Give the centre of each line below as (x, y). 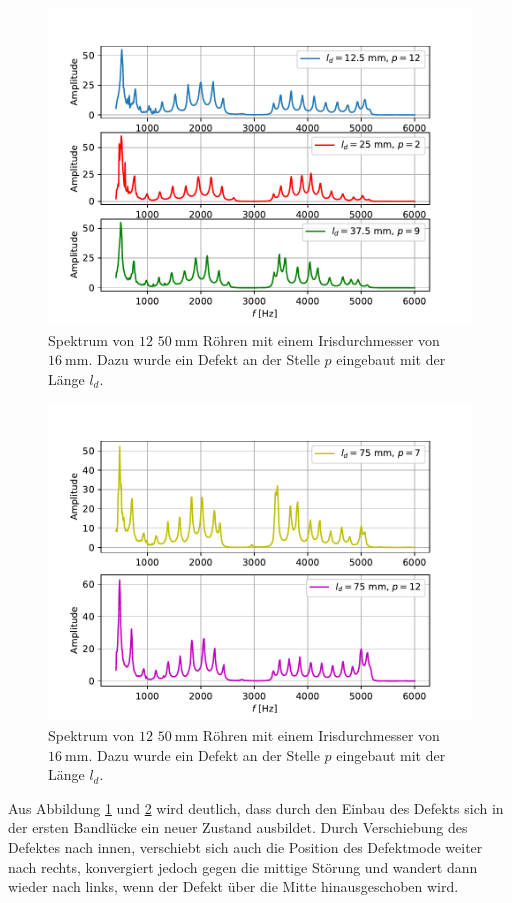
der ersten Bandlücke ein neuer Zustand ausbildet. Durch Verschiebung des (238, 827)
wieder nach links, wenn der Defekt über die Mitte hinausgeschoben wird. (233, 886)
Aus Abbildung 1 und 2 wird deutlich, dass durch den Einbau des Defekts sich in (256, 807)
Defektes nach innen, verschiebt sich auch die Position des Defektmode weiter (245, 846)
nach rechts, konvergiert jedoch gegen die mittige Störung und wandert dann (243, 866)
